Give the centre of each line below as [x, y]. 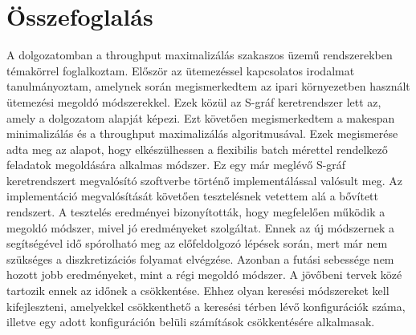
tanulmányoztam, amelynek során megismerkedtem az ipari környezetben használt [208, 86]
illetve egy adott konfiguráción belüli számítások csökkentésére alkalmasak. [191, 322]
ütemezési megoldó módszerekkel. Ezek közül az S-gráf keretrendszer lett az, [194, 101]
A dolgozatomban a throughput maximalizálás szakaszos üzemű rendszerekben [200, 55]
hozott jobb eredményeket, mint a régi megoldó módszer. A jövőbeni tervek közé [204, 274]
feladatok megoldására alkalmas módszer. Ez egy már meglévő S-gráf [176, 165]
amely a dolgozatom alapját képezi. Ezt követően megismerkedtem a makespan [201, 117]
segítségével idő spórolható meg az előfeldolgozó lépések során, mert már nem [197, 243]
